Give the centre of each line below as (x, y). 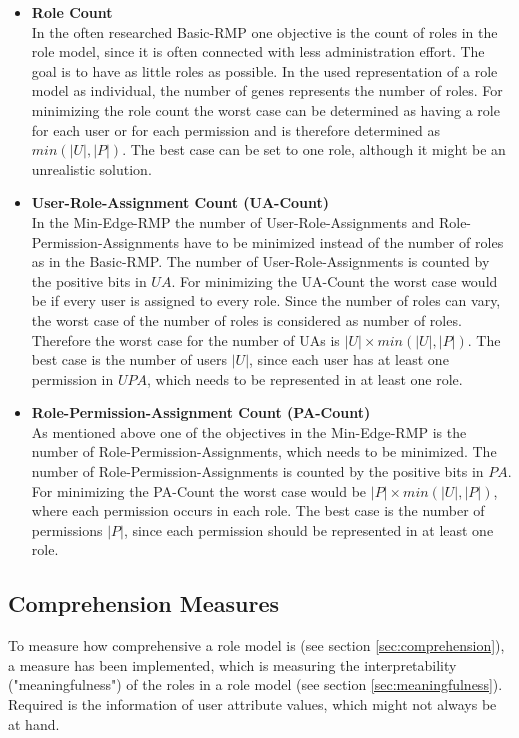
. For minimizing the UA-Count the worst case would (334, 280)
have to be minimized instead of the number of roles (343, 241)
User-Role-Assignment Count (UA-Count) (180, 202)
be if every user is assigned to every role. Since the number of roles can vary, (266, 300)
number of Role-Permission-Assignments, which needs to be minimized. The (264, 451)
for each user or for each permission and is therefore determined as (236, 129)
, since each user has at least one (349, 359)
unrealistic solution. (91, 168)
